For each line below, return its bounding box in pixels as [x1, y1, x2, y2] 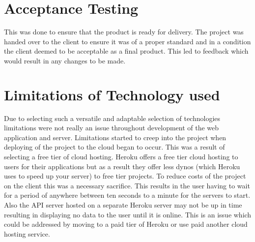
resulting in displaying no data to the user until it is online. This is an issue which [4, 209, 252, 219]
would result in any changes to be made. [4, 55, 126, 65]
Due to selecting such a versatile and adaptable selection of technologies [4, 113, 221, 123]
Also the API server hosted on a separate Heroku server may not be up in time [4, 199, 242, 210]
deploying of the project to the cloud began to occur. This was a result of [4, 142, 225, 152]
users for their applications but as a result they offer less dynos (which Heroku [4, 161, 240, 171]
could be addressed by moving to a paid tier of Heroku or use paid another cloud [4, 219, 248, 229]
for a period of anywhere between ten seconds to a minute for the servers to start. [4, 190, 251, 200]
